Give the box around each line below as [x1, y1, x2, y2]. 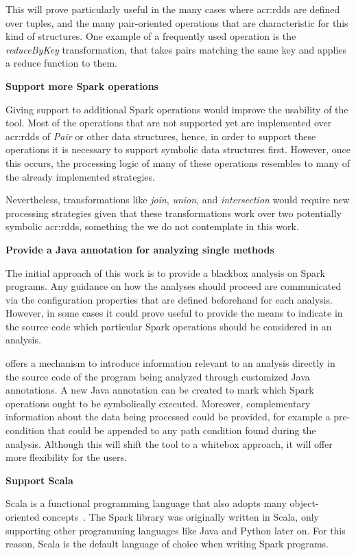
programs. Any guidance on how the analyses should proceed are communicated [5, 279, 342, 293]
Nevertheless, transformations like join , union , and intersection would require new [5, 192, 350, 207]
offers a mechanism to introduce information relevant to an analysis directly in [5, 356, 335, 370]
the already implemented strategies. [5, 169, 155, 183]
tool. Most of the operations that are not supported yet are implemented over [5, 115, 332, 130]
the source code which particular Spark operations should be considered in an [5, 319, 332, 333]
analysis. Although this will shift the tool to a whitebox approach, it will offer [5, 436, 333, 451]
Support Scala [5, 473, 73, 487]
